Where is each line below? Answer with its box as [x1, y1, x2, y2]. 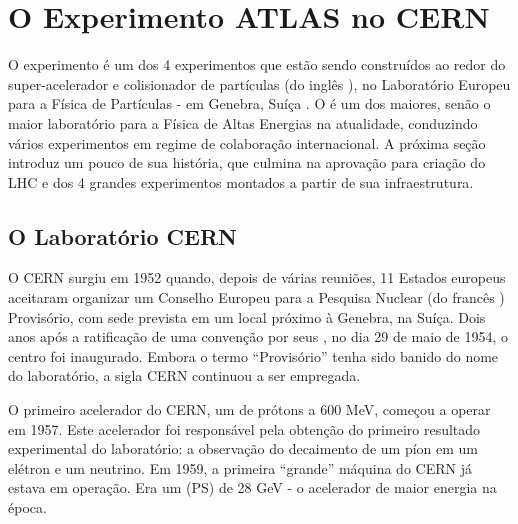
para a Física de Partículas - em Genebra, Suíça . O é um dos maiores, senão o [8, 93, 491, 114]
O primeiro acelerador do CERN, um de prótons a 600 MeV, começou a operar [8, 399, 491, 420]
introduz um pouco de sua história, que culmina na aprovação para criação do [8, 152, 486, 173]
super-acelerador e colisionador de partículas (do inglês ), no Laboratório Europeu [8, 73, 511, 94]
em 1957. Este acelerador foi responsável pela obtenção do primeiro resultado [8, 418, 481, 439]
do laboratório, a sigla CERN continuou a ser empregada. [8, 365, 361, 386]
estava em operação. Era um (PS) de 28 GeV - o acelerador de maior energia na [8, 477, 497, 498]
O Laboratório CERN [8, 220, 237, 251]
